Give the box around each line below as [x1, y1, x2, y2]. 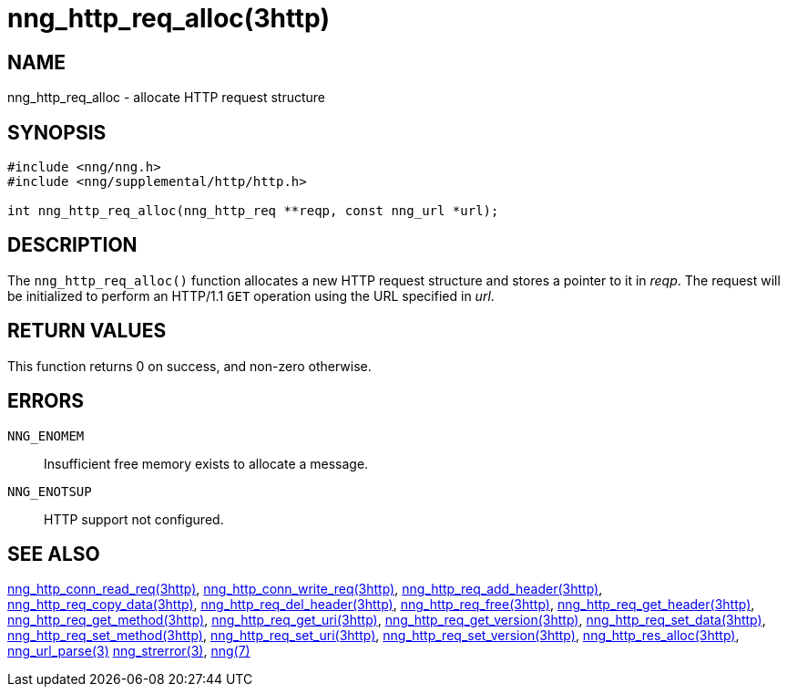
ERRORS [7, 389, 85, 413]
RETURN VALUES [7, 319, 167, 343]
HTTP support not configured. [44, 511, 224, 527]
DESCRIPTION [7, 233, 138, 257]
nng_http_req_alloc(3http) [7, 3, 330, 34]
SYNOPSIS [7, 120, 107, 144]
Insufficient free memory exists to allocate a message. [44, 455, 369, 471]
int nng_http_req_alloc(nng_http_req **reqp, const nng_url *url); [7, 203, 499, 219]
